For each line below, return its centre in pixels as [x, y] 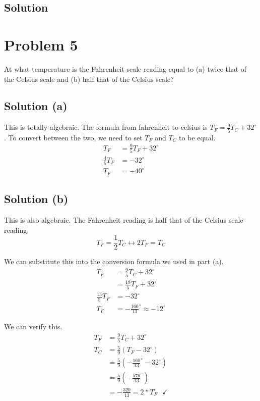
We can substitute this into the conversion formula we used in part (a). [114, 261]
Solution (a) [36, 106]
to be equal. [197, 137]
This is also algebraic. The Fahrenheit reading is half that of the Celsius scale [124, 220]
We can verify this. [33, 327]
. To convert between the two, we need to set [73, 137]
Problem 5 [41, 44]
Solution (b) [36, 199]
